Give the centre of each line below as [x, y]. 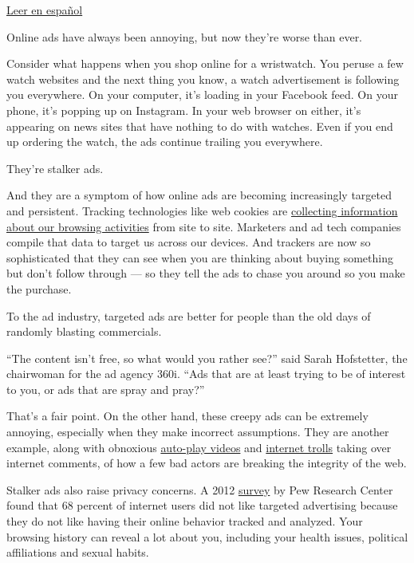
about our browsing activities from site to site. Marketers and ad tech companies [204, 226]
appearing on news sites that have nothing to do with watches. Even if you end [200, 126]
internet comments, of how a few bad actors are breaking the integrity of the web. [207, 463]
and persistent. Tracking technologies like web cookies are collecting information [202, 210]
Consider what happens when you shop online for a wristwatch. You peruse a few [205, 63]
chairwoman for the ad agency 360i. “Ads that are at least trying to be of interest [206, 374]
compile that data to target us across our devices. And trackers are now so [189, 242]
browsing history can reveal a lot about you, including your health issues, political [207, 536]
